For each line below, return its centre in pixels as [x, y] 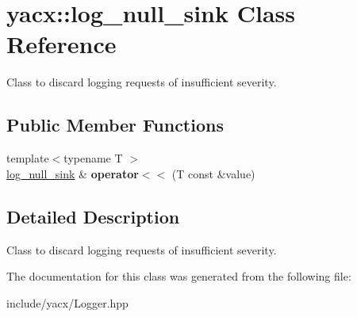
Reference [61, 44]
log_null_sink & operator [73, 173]
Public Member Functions [115, 125]
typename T [93, 158]
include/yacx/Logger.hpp [67, 302]
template [28, 158]
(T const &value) [213, 173]
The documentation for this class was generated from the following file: [179, 276]
